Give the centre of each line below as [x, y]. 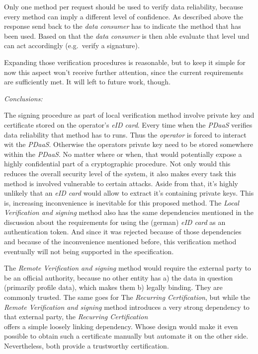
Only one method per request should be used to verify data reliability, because [124, 6]
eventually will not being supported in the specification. [89, 251]
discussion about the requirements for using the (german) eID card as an [115, 222]
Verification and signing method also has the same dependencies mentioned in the [129, 212]
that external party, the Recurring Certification [76, 317]
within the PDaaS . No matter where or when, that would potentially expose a [123, 154]
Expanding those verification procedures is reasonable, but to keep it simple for [125, 62]
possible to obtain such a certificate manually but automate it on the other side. [126, 336]
